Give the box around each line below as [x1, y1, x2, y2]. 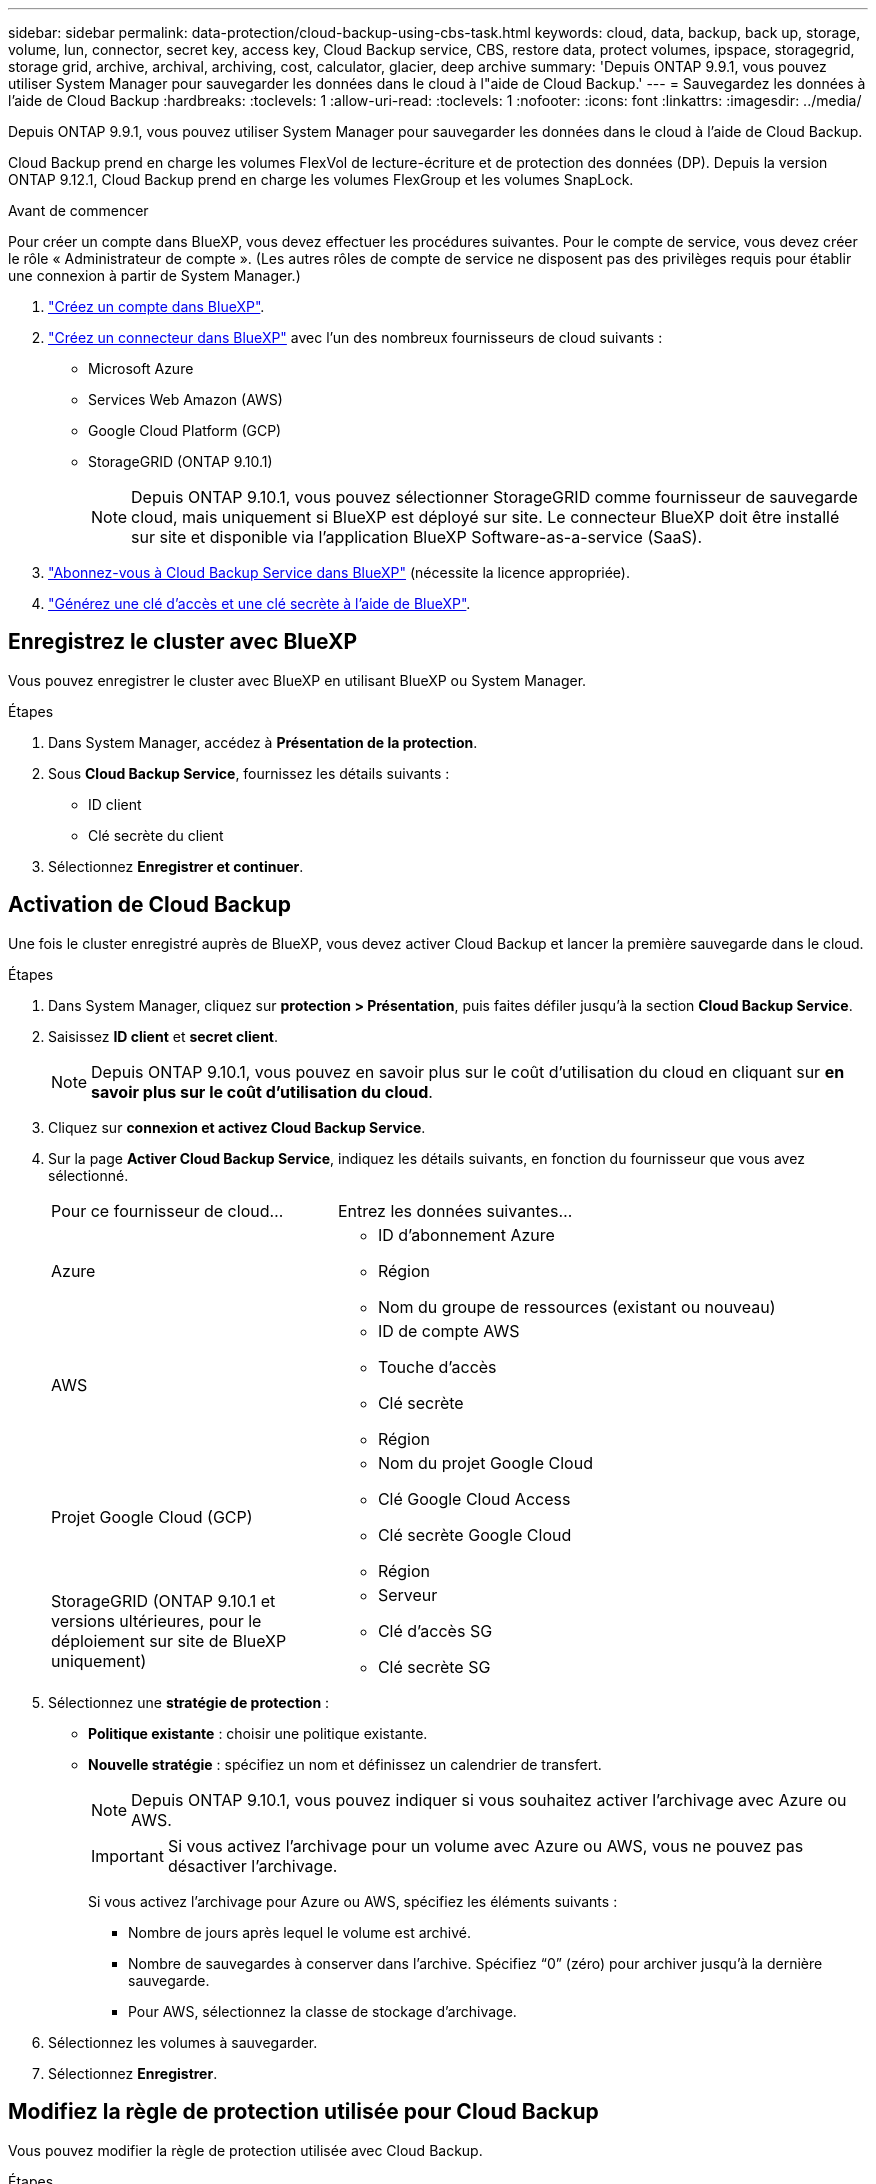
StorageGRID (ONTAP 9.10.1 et [51, 1590, 276, 1611]
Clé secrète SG [377, 1656, 491, 1677]
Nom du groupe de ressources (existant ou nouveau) [377, 1296, 776, 1317]
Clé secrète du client [88, 826, 224, 844]
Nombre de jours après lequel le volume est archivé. [128, 1923, 472, 1941]
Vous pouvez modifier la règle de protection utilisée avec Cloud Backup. [8, 2141, 483, 2159]
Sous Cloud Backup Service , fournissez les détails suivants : [48, 764, 450, 782]
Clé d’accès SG [377, 1620, 493, 1641]
